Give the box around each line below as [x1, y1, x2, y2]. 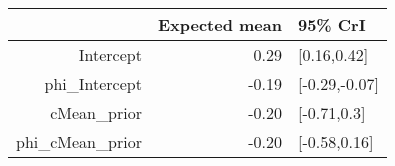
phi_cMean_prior [16, 130, 142, 153]
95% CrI [297, 13, 366, 36]
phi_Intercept [44, 72, 142, 95]
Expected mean [157, 13, 282, 36]
